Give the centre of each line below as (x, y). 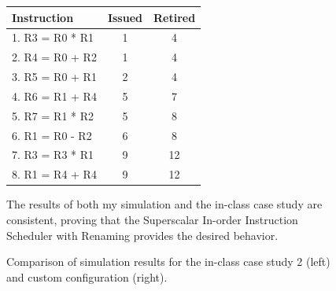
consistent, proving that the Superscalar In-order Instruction (152, 219)
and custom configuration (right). (87, 276)
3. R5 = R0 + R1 (54, 77)
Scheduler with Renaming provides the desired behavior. (142, 235)
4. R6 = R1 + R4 (54, 96)
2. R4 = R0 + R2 (54, 57)
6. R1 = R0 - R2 (52, 135)
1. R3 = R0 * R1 (53, 37)
